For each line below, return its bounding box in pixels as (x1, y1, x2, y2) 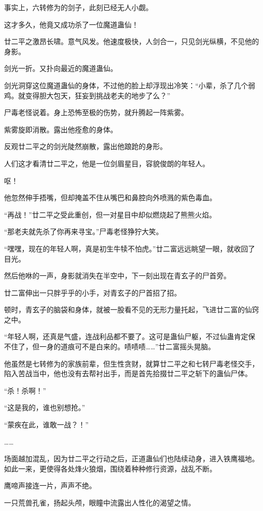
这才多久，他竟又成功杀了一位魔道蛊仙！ (4, 19, 139, 29)
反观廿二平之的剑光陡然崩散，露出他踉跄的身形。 (4, 141, 167, 152)
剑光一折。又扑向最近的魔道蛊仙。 (4, 63, 117, 74)
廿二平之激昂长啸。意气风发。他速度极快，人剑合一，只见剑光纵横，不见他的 (4, 36, 259, 47)
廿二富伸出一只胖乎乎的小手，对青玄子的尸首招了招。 (4, 287, 181, 298)
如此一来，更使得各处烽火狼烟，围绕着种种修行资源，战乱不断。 (4, 463, 216, 473)
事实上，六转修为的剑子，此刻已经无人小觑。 (4, 2, 153, 12)
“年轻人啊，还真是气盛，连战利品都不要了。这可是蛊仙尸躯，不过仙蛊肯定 (4, 331, 248, 342)
